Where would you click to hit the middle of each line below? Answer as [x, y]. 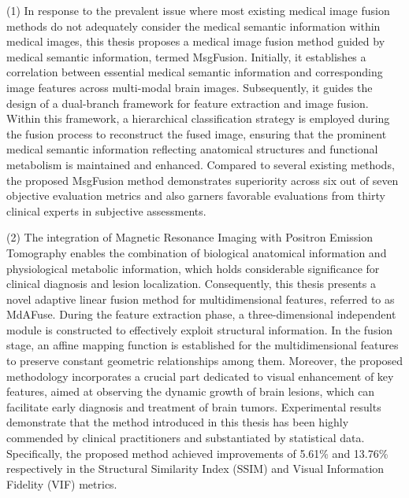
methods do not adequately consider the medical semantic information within [193, 26]
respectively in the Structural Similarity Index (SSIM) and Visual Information [195, 468]
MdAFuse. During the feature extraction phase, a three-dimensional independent [201, 314]
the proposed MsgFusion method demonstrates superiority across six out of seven [203, 180]
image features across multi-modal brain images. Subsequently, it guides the [190, 87]
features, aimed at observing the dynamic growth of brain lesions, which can [191, 391]
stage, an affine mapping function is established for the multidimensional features [203, 345]
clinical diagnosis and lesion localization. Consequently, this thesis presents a [191, 284]
